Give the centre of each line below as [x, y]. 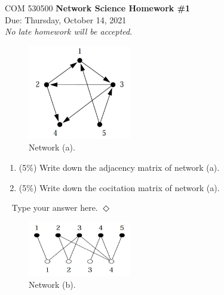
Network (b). [52, 284]
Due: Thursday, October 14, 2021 [66, 19]
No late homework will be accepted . [69, 31]
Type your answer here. [55, 208]
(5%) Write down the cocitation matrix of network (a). [119, 187]
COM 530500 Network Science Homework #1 [98, 8]
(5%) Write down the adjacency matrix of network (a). [119, 167]
